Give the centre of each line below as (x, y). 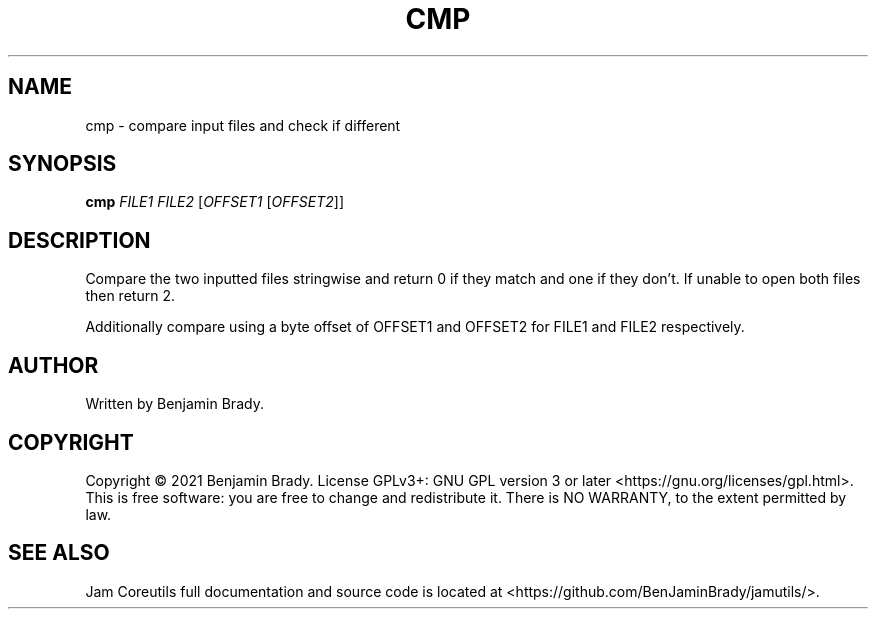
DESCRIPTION (79, 240)
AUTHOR (53, 365)
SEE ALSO (59, 553)
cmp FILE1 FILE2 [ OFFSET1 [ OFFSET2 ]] (214, 202)
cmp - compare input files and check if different (243, 125)
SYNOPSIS (62, 164)
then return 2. (130, 296)
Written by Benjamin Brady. (174, 404)
